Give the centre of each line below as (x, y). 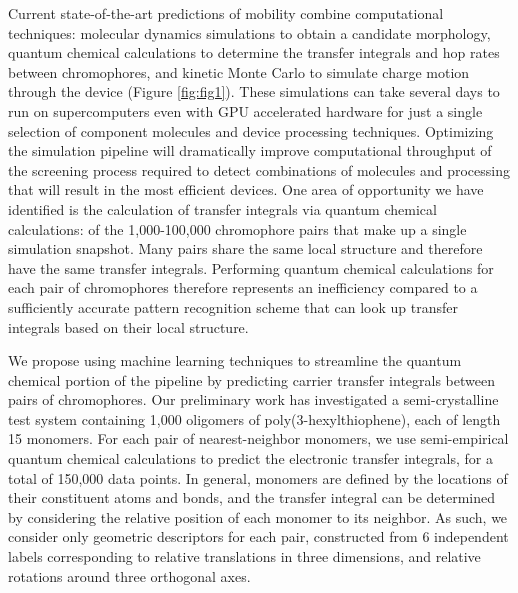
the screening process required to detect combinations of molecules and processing (259, 169)
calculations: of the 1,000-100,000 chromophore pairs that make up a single (237, 228)
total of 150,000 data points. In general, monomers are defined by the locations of (258, 477)
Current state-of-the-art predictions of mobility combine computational (226, 13)
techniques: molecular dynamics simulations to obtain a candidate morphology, (249, 32)
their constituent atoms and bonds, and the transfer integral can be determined (252, 497)
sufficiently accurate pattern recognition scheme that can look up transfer (233, 306)
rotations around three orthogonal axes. (129, 575)
